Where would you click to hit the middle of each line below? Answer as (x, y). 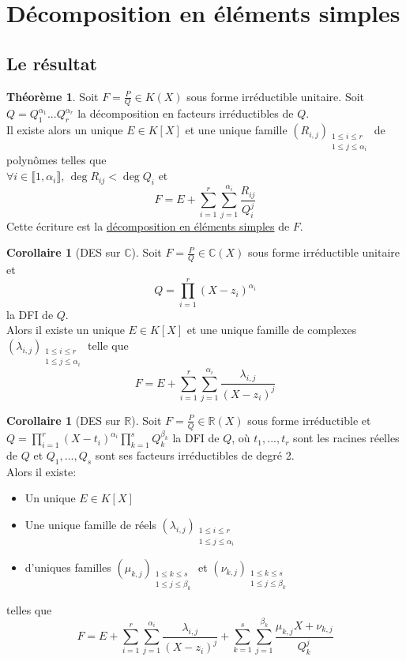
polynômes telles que (56, 160)
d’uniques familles (68, 567)
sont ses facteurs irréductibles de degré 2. (195, 455)
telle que (108, 345)
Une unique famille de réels (90, 524)
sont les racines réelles (346, 438)
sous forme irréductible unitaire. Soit (275, 96)
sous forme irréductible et (309, 420)
